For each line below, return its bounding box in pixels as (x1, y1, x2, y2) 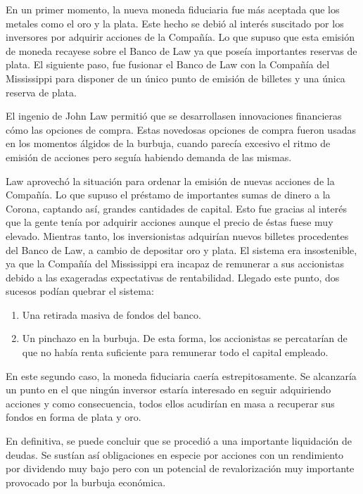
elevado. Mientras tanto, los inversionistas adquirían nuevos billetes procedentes (6, 228, 349, 243)
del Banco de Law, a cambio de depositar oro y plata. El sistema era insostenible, (6, 242, 357, 257)
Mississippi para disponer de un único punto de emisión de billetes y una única (6, 70, 345, 85)
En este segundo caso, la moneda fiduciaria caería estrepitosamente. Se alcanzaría (6, 368, 357, 383)
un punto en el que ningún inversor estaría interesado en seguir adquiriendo (6, 382, 331, 397)
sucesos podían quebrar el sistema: (6, 284, 154, 298)
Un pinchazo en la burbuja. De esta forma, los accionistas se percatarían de (22, 331, 348, 346)
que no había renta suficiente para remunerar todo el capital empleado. (22, 345, 329, 360)
